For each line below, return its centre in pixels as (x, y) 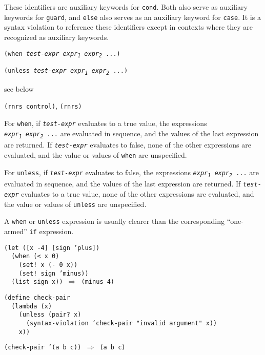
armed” (16, 231)
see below (19, 88)
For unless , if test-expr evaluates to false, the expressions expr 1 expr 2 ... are (132, 172)
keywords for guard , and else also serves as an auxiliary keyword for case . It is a (132, 17)
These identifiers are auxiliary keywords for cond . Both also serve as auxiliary (126, 7)
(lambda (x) (32, 306)
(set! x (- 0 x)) (48, 265)
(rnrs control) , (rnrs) (43, 106)
